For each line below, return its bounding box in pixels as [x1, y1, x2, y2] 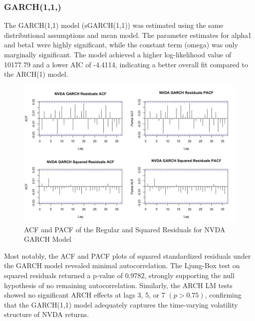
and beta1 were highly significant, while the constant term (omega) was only [4, 39, 238, 50]
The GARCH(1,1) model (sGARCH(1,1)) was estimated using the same [4, 20, 224, 30]
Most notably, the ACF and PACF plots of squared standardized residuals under [4, 250, 251, 261]
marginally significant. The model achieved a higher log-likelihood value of [4, 49, 232, 59]
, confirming [205, 290, 242, 300]
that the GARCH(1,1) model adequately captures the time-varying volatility [4, 299, 238, 310]
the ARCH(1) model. [4, 69, 68, 79]
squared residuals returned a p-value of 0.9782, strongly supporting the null [4, 270, 235, 281]
